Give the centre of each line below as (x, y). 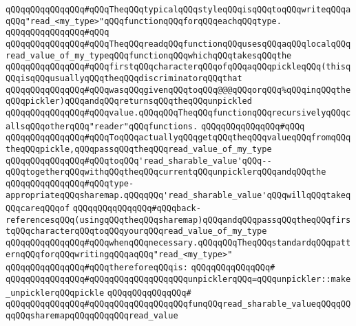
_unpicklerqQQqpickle (55, 293)
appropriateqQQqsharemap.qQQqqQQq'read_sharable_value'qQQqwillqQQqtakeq (178, 195)
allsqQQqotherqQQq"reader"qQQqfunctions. (102, 126)
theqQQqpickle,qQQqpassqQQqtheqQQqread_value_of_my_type (139, 149)
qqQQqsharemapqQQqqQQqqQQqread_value (92, 316)
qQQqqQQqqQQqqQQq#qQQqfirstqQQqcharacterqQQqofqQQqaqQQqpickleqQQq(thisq (178, 67)
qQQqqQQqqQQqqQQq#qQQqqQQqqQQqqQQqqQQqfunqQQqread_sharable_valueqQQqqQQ (178, 304)
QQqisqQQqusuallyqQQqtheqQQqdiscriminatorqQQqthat (124, 78)
